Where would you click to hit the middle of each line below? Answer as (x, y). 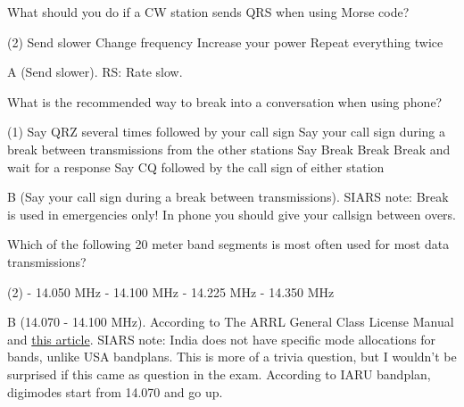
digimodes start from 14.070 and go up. (115, 391)
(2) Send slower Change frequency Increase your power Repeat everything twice (225, 42)
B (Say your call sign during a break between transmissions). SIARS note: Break (228, 197)
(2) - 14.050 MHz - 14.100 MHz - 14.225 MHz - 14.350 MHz (171, 291)
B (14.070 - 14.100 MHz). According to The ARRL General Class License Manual (231, 322)
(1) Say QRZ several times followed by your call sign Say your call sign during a (227, 132)
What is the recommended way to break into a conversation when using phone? (225, 101)
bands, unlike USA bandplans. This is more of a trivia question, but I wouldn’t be (232, 357)
